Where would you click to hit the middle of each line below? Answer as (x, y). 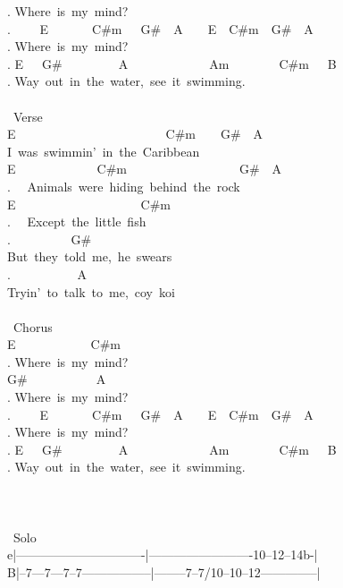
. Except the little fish (77, 222)
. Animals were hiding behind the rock (124, 186)
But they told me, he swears (90, 256)
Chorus (33, 326)
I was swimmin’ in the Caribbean (104, 151)
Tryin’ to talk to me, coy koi (91, 291)
